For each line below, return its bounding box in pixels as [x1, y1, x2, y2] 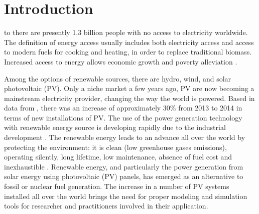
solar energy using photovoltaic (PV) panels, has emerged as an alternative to [4, 171, 243, 181]
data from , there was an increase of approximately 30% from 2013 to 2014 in [4, 102, 242, 113]
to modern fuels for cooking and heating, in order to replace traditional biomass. [4, 46, 252, 57]
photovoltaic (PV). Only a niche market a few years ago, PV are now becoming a [4, 83, 254, 93]
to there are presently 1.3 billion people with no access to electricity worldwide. [4, 27, 248, 37]
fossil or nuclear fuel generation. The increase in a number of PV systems [4, 181, 229, 191]
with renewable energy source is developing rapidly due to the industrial [4, 122, 226, 132]
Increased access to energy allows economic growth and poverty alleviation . [4, 56, 237, 66]
